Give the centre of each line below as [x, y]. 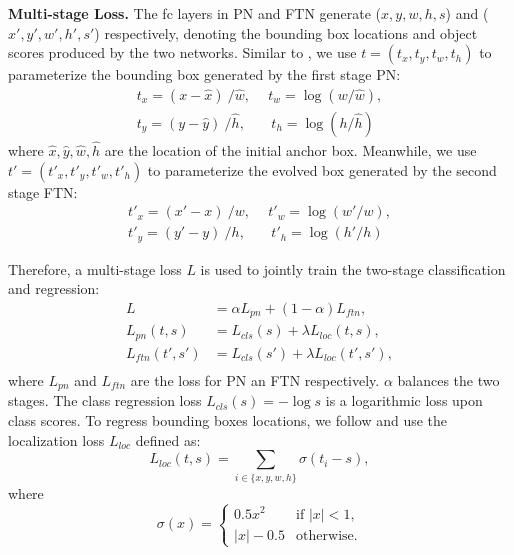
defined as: [168, 439]
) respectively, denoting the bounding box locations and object [286, 32]
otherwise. [327, 535]
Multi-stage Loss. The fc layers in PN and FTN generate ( [195, 13]
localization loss [56, 439]
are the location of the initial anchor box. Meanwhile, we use [290, 150]
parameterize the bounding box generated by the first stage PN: [204, 74]
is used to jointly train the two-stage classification [353, 268]
